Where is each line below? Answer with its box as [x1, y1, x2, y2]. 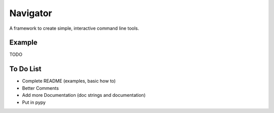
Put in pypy [22, 99, 46, 105]
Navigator [9, 8, 52, 19]
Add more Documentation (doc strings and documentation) [22, 92, 146, 98]
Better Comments [22, 85, 59, 91]
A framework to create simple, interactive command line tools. [9, 25, 140, 31]
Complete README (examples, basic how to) [22, 78, 116, 84]
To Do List [9, 65, 42, 73]
